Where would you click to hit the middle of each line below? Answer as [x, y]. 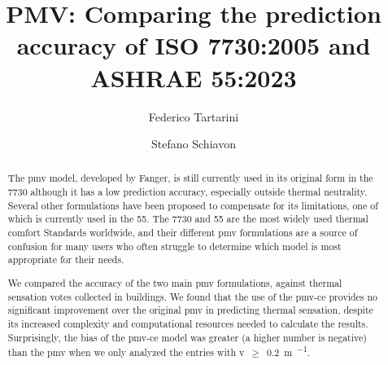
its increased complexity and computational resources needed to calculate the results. [188, 323]
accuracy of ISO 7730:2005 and [194, 45]
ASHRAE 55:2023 [194, 77]
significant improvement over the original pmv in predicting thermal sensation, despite [190, 310]
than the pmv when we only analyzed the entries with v [126, 352]
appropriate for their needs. [66, 259]
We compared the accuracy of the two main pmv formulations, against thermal [175, 282]
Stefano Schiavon [194, 144]
